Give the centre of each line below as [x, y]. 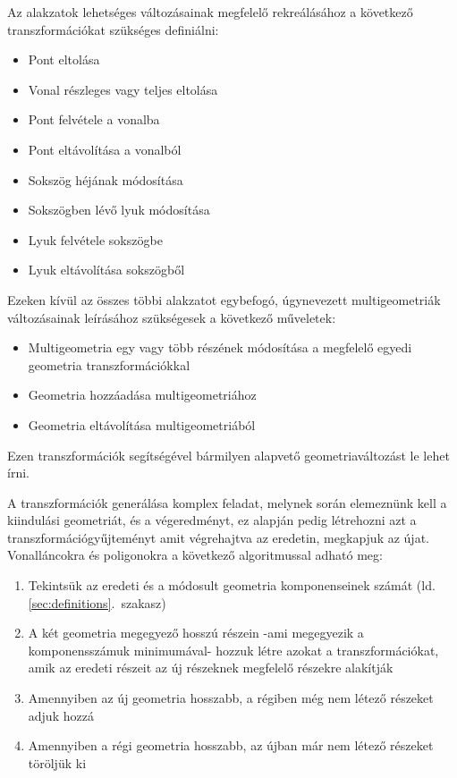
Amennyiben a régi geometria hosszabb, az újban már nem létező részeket [231, 745]
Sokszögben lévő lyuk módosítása [119, 210]
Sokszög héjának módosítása [106, 179]
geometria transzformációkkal [109, 364]
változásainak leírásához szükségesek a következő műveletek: [172, 317]
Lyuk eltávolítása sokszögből [106, 270]
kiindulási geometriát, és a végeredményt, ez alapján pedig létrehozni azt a [212, 520]
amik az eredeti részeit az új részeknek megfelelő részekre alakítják [211, 668]
